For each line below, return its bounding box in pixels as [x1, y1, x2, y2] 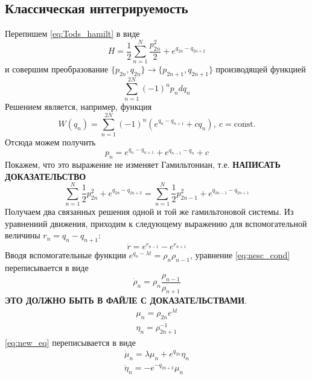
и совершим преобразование [5, 63, 109, 75]
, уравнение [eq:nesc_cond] [189, 249, 290, 261]
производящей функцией [215, 63, 306, 75]
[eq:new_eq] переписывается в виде [5, 336, 136, 348]
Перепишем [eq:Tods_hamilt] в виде [5, 27, 140, 40]
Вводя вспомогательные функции [5, 249, 127, 261]
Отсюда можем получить [5, 136, 96, 148]
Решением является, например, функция [5, 100, 152, 113]
